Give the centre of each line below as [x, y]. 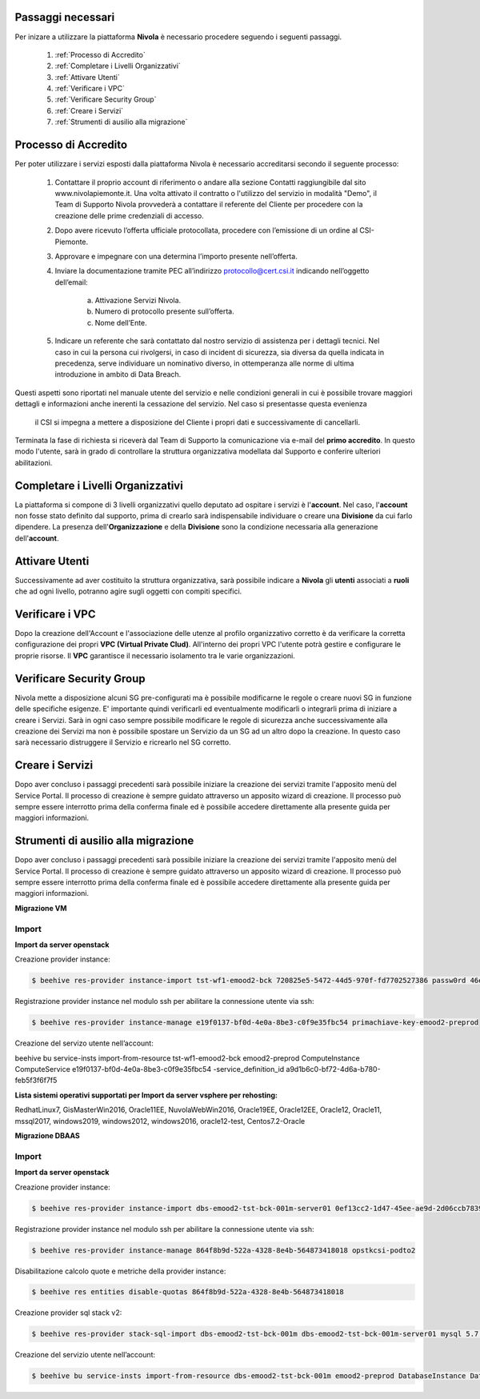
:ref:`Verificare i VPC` [90, 89]
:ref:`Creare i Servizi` [89, 110]
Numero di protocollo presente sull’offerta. [165, 311]
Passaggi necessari [65, 17]
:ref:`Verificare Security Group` [106, 99]
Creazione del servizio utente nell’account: [85, 1355]
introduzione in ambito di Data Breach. [118, 374]
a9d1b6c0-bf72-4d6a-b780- [333, 1069]
